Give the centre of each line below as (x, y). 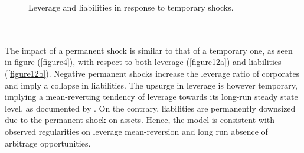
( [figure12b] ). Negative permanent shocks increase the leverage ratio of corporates (152, 73)
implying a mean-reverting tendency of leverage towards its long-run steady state (151, 97)
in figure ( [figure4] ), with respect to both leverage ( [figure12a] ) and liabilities (143, 62)
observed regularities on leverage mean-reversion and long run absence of (136, 131)
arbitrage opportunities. (48, 143)
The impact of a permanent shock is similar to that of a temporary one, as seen (149, 50)
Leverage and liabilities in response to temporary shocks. (131, 7)
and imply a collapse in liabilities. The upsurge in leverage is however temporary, (151, 85)
